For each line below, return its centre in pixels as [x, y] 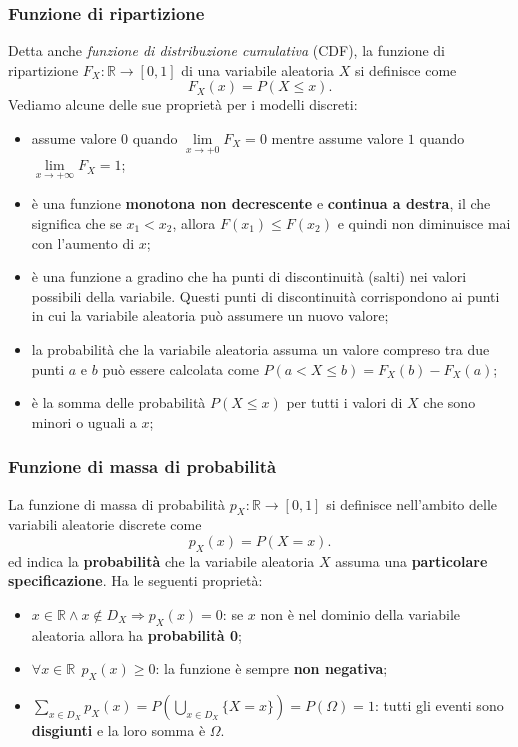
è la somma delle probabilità [118, 402]
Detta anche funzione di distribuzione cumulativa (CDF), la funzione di [226, 50]
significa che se [76, 223]
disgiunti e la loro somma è [118, 730]
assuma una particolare [411, 560]
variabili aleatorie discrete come [105, 524]
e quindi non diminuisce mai [424, 223]
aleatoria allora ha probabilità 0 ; [136, 634]
